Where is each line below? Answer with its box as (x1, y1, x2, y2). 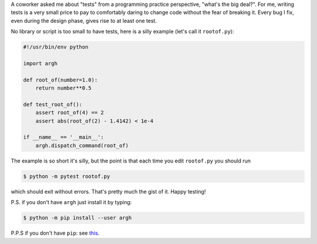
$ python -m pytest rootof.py (23, 173, 110, 179)
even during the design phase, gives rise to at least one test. (11, 17, 157, 24)
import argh (23, 60, 58, 67)
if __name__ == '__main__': (23, 134, 104, 141)
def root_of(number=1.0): (23, 76, 98, 83)
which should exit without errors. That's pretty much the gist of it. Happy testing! (11, 188, 206, 195)
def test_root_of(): (23, 101, 82, 108)
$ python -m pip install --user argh (23, 215, 132, 221)
